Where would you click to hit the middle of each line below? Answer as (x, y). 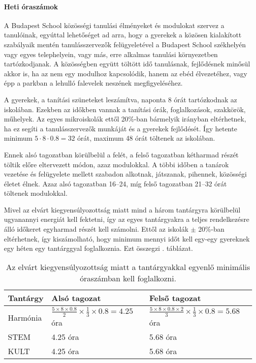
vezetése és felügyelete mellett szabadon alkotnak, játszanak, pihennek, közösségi (126, 174)
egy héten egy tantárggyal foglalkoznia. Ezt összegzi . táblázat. (98, 248)
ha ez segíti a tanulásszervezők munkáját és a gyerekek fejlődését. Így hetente (121, 128)
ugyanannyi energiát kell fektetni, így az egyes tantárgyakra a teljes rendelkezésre (127, 219)
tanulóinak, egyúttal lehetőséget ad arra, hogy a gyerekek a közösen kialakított (123, 35)
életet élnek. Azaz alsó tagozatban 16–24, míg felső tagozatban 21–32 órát (115, 183)
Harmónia (25, 317)
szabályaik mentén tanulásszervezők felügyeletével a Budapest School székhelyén (125, 44)
